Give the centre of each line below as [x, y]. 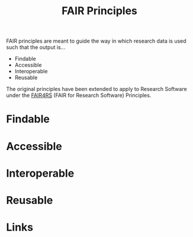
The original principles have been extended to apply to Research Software [97, 89]
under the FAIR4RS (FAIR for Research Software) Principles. [79, 95]
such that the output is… [36, 47]
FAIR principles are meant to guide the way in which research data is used [96, 41]
